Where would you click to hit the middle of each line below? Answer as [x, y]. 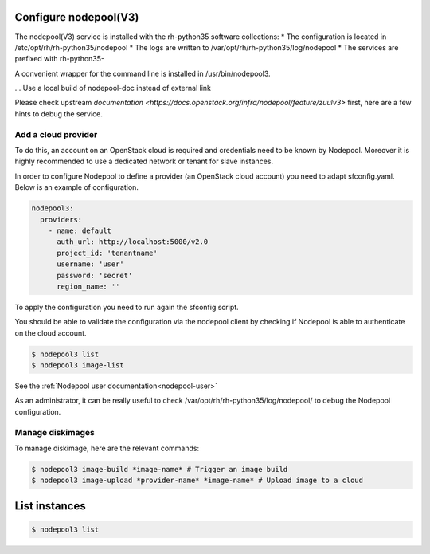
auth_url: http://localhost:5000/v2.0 [133, 242]
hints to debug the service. [59, 114]
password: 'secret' [95, 275]
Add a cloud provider [56, 134]
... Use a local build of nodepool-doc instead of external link [113, 88]
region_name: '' [88, 286]
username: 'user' [91, 264]
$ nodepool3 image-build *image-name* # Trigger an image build [160, 469]
